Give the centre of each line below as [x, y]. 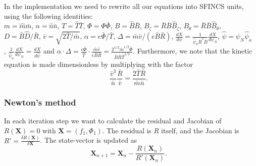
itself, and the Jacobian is [200, 130]
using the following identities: [49, 16]
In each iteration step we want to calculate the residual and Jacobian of [113, 121]
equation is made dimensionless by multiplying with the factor [99, 64]
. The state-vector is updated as [89, 140]
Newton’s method [40, 102]
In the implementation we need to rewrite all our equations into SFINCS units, [124, 6]
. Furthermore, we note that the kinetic [193, 51]
